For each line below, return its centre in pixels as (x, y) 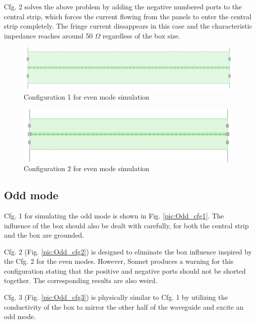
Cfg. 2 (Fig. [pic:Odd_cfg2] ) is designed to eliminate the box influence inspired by (128, 251)
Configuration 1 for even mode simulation (87, 97)
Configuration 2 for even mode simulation (87, 168)
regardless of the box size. (141, 35)
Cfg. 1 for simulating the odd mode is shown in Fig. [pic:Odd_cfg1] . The (114, 215)
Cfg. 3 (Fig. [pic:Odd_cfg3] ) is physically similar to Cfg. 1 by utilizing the (116, 297)
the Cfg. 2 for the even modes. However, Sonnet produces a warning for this (119, 261)
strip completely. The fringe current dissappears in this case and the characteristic (128, 26)
